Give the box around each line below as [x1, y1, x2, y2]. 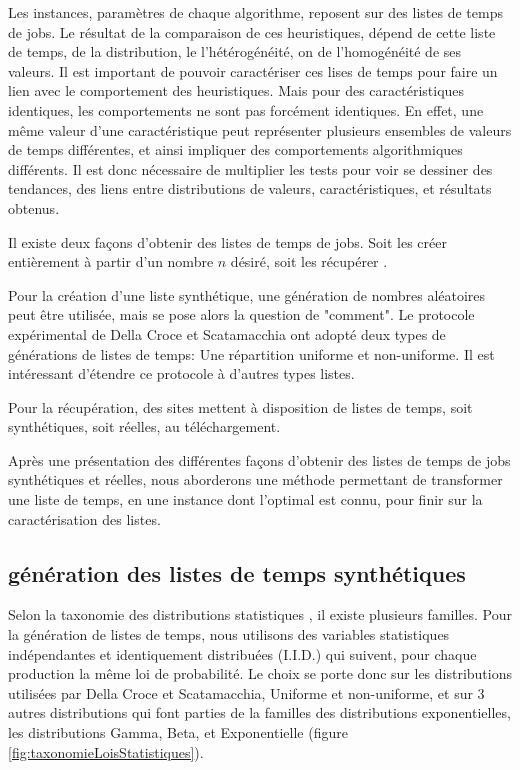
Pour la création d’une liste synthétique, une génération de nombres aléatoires [8, 284, 486, 305]
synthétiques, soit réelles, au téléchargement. [8, 416, 281, 437]
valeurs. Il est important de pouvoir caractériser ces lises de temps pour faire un [8, 60, 498, 81]
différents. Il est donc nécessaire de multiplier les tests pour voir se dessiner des [8, 158, 493, 179]
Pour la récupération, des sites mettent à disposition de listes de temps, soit [8, 396, 473, 417]
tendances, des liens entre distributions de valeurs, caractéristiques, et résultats [8, 178, 492, 199]
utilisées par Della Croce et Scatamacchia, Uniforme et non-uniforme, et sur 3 [8, 682, 485, 703]
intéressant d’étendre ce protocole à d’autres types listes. [8, 363, 355, 384]
